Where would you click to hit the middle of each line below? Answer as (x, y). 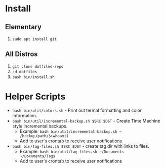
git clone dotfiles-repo (38, 66)
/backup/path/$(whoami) (44, 136)
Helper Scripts (35, 96)
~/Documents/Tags (38, 156)
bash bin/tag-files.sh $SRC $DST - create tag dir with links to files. (81, 146)
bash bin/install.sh (33, 77)
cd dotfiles (24, 72)
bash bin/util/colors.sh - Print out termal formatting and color (77, 110)
